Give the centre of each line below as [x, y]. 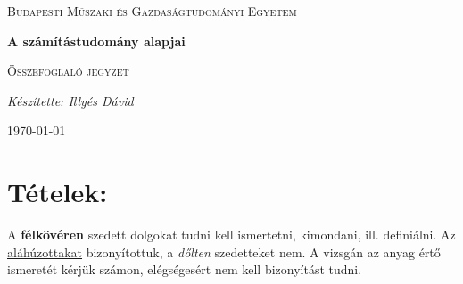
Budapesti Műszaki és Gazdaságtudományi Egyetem [152, 11]
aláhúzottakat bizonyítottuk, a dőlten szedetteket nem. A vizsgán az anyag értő [224, 252]
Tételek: [58, 192]
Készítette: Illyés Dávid [70, 100]
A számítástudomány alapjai [96, 41]
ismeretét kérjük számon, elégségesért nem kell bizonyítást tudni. [185, 269]
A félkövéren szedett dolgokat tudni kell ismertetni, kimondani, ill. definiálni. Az [231, 235]
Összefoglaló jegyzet [68, 71]
